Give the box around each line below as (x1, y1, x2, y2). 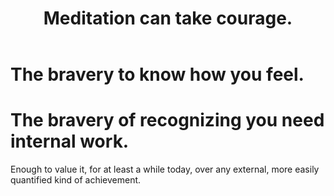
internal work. (10, 130, 130, 153)
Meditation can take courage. (43, 7, 293, 30)
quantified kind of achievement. (10, 174, 142, 186)
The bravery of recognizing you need (10, 109, 325, 132)
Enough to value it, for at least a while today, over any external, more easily (10, 163, 320, 176)
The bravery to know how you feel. (10, 63, 305, 86)
